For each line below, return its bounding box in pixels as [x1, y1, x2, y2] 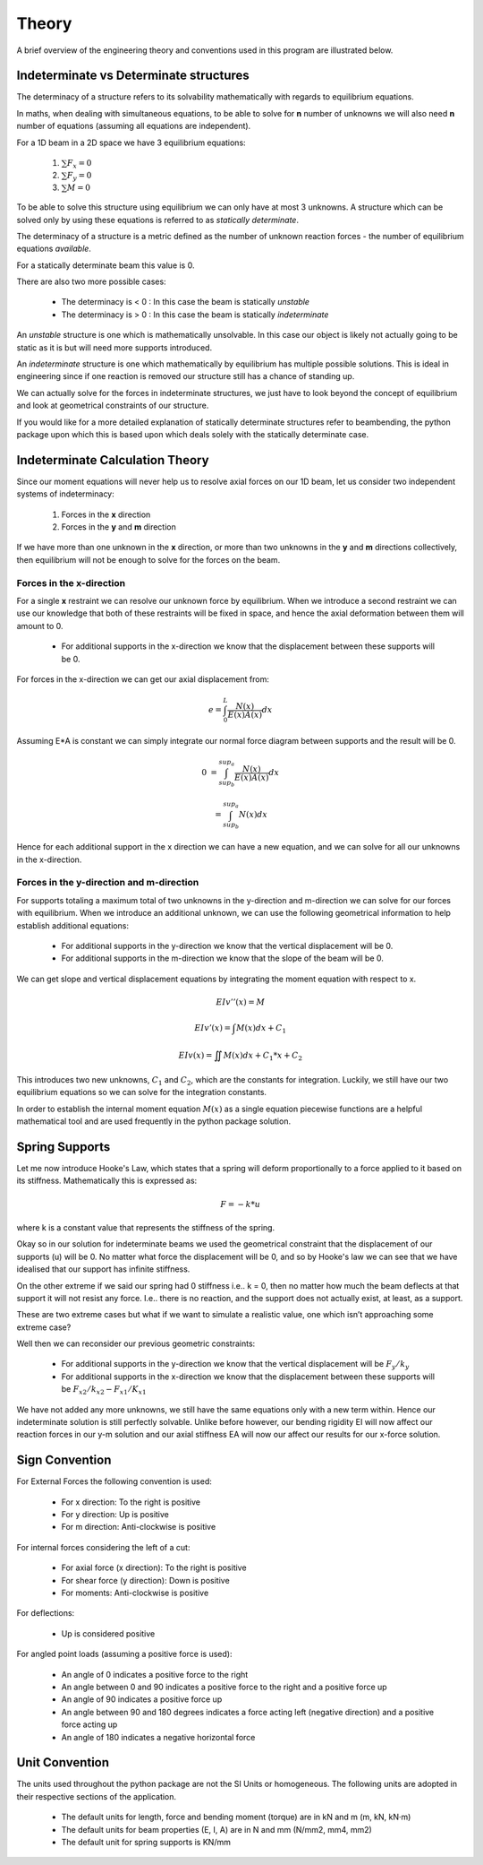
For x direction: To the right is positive [61, 1497, 201, 1507]
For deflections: [16, 1608, 75, 1619]
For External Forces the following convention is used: [16, 1476, 212, 1487]
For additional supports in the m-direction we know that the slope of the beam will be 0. [61, 953, 384, 963]
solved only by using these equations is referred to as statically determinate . [16, 214, 300, 225]
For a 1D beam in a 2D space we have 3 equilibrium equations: [16, 137, 246, 148]
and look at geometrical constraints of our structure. [16, 400, 209, 411]
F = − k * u [220, 1199, 261, 1209]
